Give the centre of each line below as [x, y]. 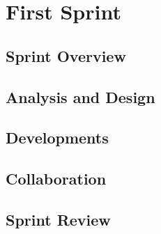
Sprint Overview [66, 55]
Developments [57, 138]
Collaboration [56, 179]
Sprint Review [58, 219]
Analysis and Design [80, 96]
